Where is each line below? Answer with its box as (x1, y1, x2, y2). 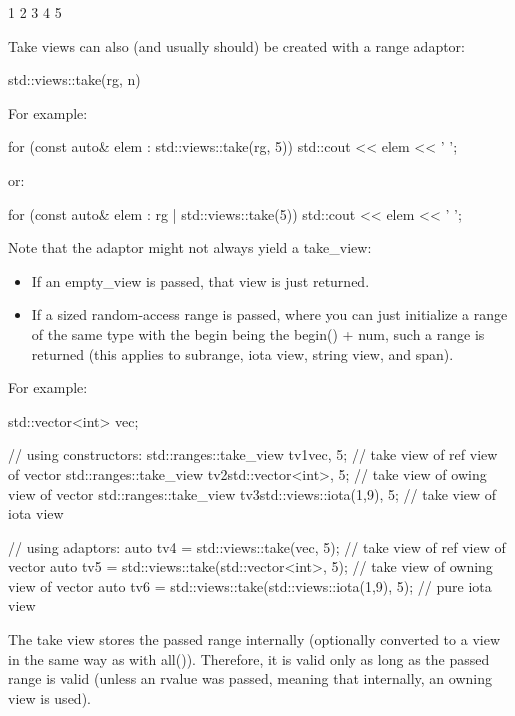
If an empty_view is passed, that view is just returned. (31, 270, 370, 291)
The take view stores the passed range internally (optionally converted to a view (8, 629, 500, 650)
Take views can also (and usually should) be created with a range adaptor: (8, 35, 465, 56)
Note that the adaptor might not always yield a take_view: (8, 237, 372, 258)
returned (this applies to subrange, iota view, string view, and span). (31, 343, 454, 364)
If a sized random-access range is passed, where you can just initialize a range (31, 304, 508, 325)
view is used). (8, 687, 91, 708)
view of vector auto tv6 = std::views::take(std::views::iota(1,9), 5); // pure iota (8, 575, 492, 596)
